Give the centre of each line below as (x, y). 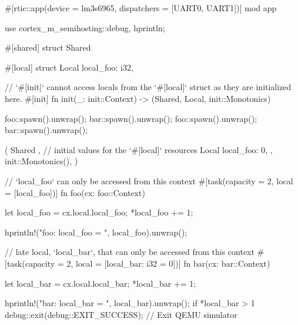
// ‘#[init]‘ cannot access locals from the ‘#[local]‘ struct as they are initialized (148, 87)
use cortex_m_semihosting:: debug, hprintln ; (85, 27)
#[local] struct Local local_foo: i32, (69, 67)
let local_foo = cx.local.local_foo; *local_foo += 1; (99, 212)
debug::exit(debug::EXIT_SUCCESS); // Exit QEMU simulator (121, 314)
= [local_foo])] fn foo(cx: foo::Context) (75, 192)
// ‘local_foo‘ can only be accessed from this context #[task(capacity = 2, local (149, 180)
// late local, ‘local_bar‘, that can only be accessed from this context (130, 252)
